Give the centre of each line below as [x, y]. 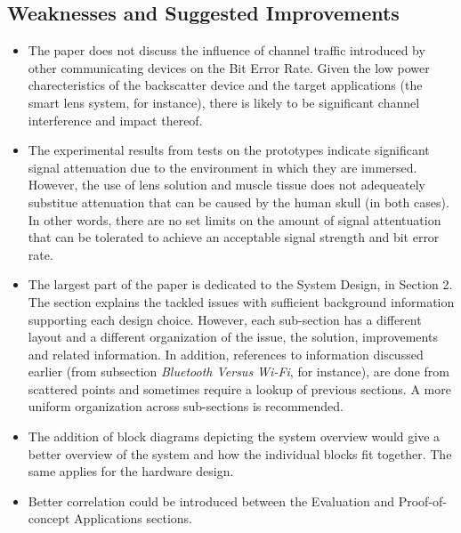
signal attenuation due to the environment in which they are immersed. [222, 167]
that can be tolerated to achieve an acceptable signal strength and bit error [234, 237]
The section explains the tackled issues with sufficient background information [241, 301]
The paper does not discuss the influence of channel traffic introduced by [226, 50]
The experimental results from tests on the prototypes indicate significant [229, 150]
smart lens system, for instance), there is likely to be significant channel [224, 102]
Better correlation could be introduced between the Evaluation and [211, 501]
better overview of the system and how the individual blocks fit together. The [240, 453]
